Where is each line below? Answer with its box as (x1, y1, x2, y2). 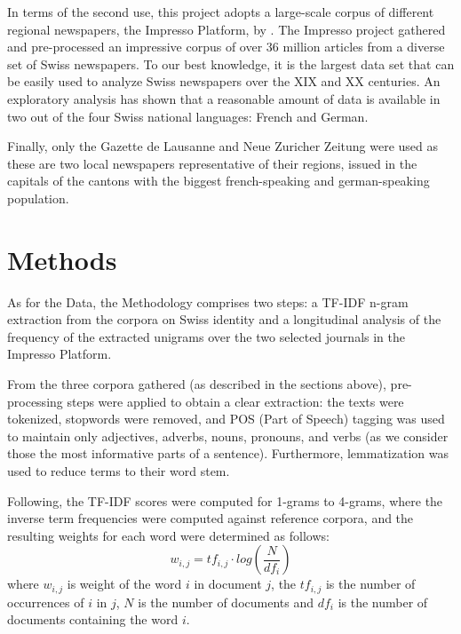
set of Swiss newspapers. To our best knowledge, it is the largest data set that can (7, 54, 455, 73)
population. (7, 188, 69, 207)
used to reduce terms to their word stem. (7, 462, 230, 479)
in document (194, 575, 262, 593)
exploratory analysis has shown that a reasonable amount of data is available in (7, 89, 441, 107)
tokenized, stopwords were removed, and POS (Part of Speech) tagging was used (7, 409, 445, 428)
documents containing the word (7, 610, 179, 629)
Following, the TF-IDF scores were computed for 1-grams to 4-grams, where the (7, 491, 443, 510)
